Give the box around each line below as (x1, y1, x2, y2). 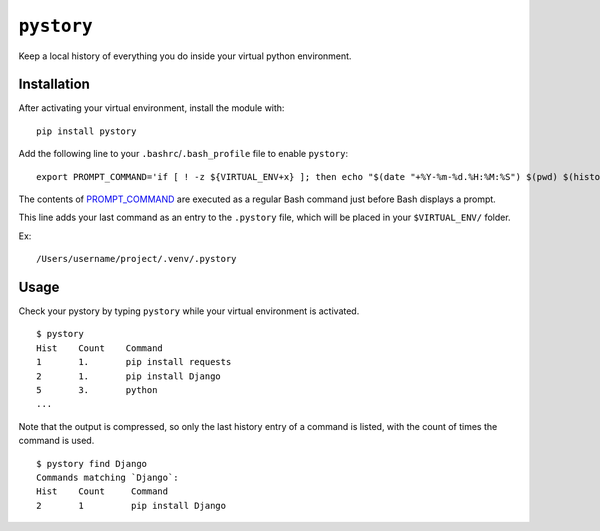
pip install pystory (36, 125, 137, 137)
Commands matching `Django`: (36, 472, 179, 483)
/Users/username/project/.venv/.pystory (36, 253, 237, 265)
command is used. (18, 435, 95, 447)
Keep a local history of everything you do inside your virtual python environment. (18, 50, 352, 62)
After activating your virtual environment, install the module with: (18, 102, 285, 114)
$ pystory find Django (36, 458, 148, 469)
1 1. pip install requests (36, 356, 232, 368)
